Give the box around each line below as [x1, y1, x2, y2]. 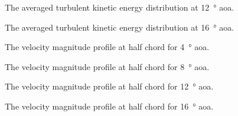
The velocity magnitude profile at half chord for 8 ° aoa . [5, 60, 210, 72]
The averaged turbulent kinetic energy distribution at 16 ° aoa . [5, 21, 234, 33]
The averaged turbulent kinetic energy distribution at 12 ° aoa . [5, 1, 234, 13]
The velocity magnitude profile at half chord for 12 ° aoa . [5, 80, 214, 92]
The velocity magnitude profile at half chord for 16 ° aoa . [5, 100, 214, 112]
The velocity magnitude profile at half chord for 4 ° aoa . [5, 41, 210, 53]
